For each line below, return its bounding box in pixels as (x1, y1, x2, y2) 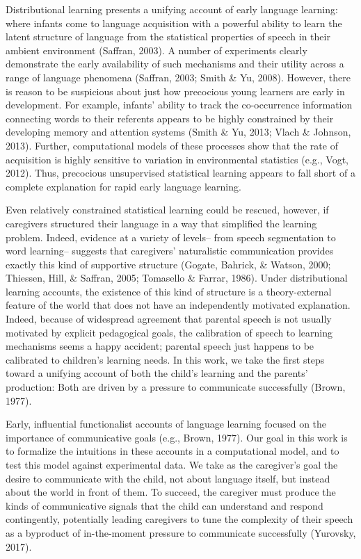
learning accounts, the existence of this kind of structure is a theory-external (6, 284, 332, 298)
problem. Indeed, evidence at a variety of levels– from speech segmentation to (6, 229, 336, 244)
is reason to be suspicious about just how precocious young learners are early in (6, 83, 345, 98)
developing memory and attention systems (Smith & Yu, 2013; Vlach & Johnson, (6, 124, 351, 139)
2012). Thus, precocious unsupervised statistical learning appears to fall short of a (6, 165, 355, 180)
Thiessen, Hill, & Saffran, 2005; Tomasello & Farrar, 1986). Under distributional (6, 270, 348, 285)
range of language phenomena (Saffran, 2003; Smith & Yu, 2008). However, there (6, 70, 351, 84)
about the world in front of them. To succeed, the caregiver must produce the (6, 485, 336, 499)
